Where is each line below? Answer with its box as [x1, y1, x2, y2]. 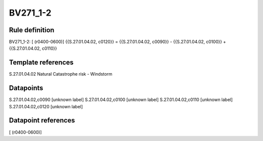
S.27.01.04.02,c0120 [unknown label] [9, 103, 83, 109]
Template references [9, 59, 74, 67]
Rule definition [9, 26, 55, 34]
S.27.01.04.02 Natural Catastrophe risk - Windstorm [9, 71, 113, 77]
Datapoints [9, 84, 43, 92]
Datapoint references [9, 116, 75, 124]
